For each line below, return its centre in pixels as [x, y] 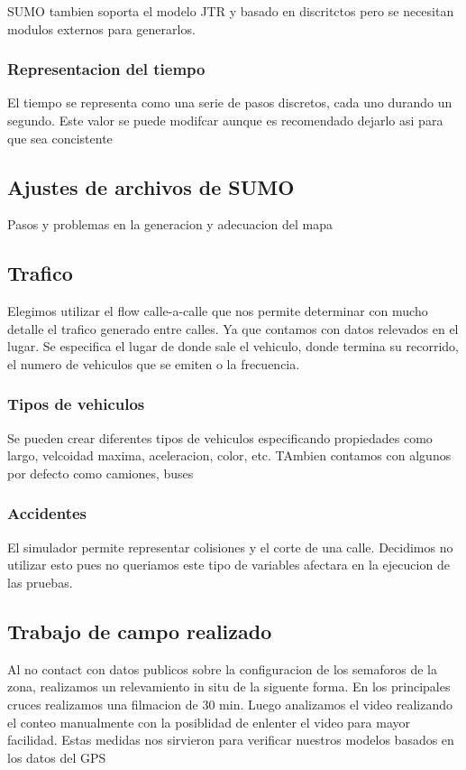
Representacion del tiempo [106, 69]
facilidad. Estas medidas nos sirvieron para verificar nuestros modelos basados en [231, 740]
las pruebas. [40, 582]
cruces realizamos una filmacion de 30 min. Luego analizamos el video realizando [230, 704]
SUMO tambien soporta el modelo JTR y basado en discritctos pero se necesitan [231, 11]
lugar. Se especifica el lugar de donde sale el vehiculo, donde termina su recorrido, [233, 346]
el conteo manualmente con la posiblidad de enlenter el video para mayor [209, 722]
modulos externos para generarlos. [101, 28]
